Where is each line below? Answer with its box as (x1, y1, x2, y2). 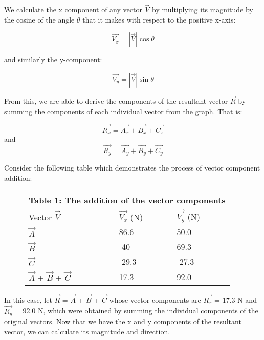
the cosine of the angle (4, 14, 75, 25)
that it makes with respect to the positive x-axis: (82, 14, 236, 25)
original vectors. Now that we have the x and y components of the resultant (4, 316, 241, 327)
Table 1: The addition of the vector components (29, 194, 226, 206)
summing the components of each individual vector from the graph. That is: (4, 105, 243, 116)
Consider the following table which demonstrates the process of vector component (4, 162, 260, 173)
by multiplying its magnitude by (152, 4, 253, 15)
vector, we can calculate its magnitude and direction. (4, 326, 170, 336)
